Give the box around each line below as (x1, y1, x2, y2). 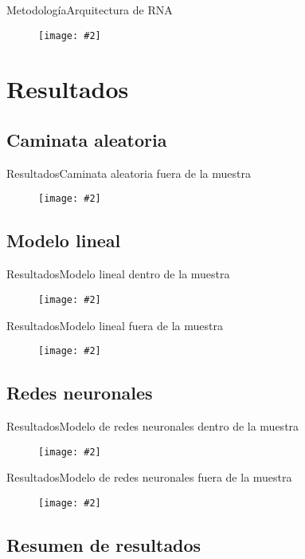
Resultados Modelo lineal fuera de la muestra (6, 317, 223, 333)
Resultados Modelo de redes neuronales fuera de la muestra (6, 469, 292, 486)
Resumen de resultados (6, 532, 201, 557)
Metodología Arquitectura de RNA (6, 2, 173, 18)
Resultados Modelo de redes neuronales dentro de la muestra (6, 417, 299, 434)
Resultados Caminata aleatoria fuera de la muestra (6, 164, 251, 181)
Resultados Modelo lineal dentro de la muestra (6, 266, 230, 282)
